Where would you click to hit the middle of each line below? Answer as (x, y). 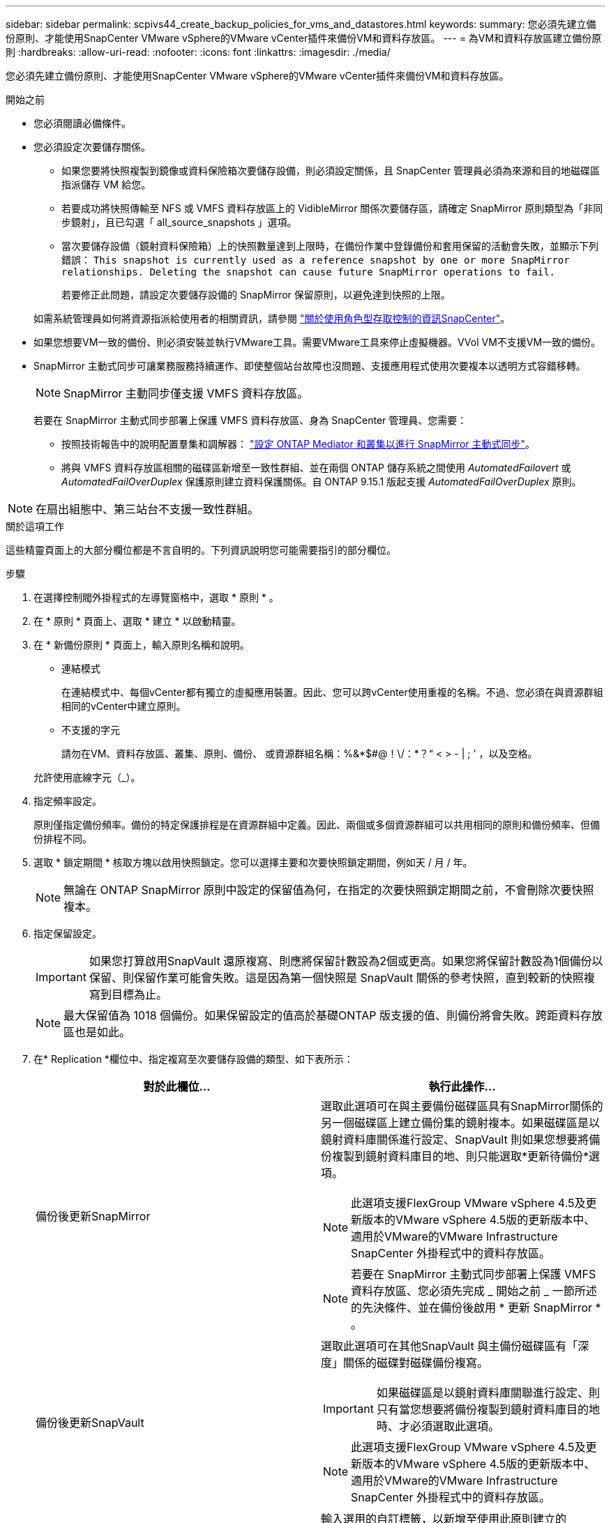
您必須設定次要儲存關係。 (92, 147)
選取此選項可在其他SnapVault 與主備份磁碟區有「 (450, 1346)
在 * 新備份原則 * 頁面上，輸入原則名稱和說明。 (142, 645)
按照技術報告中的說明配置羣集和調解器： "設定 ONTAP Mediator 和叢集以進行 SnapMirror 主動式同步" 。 (299, 444)
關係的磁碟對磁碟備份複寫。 (416, 1363)
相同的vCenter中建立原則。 (124, 706)
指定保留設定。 (68, 933)
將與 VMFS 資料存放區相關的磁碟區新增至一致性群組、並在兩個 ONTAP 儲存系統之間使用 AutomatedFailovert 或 (316, 468)
